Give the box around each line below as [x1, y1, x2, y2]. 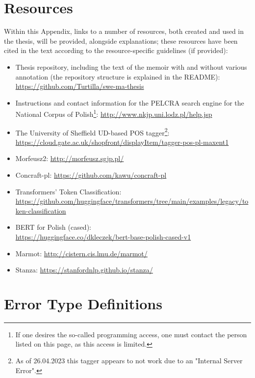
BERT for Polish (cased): [15, 222, 91, 232]
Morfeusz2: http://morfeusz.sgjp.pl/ [15, 153, 124, 163]
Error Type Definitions [4, 293, 162, 313]
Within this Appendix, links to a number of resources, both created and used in [4, 26, 244, 36]
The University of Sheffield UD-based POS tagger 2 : [15, 126, 170, 137]
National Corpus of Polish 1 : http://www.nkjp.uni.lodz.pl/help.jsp [15, 108, 212, 119]
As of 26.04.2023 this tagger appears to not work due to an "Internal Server [15, 355, 243, 366]
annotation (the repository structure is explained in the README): [15, 71, 220, 81]
